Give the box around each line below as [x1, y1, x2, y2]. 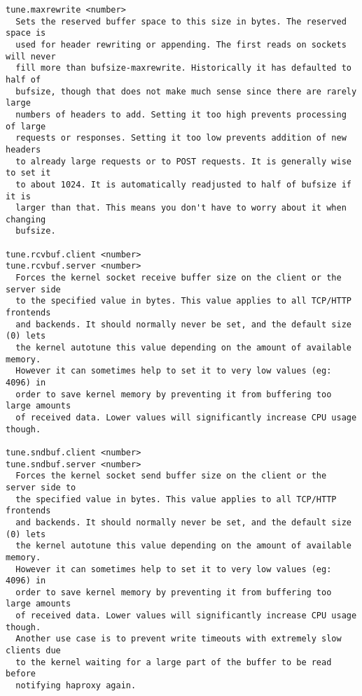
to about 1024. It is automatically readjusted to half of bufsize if [15, 179, 351, 190]
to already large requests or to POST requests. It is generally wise [15, 156, 351, 166]
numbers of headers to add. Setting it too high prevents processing [15, 109, 347, 120]
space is [6, 28, 46, 38]
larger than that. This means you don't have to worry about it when [15, 203, 347, 213]
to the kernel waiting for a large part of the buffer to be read [15, 657, 332, 667]
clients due [6, 646, 61, 656]
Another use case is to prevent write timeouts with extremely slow [15, 634, 342, 644]
